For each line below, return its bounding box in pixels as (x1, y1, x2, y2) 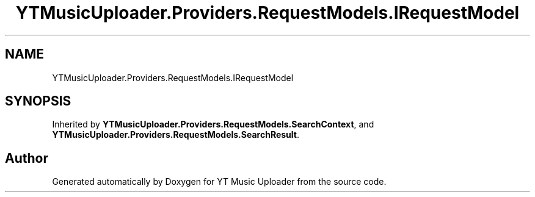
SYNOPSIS (5, 93, 71, 109)
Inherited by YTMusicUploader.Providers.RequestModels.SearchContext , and (52, 119, 374, 130)
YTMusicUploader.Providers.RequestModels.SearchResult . (52, 129, 299, 140)
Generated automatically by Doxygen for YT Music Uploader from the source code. (52, 176, 387, 187)
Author (5, 150, 48, 166)
